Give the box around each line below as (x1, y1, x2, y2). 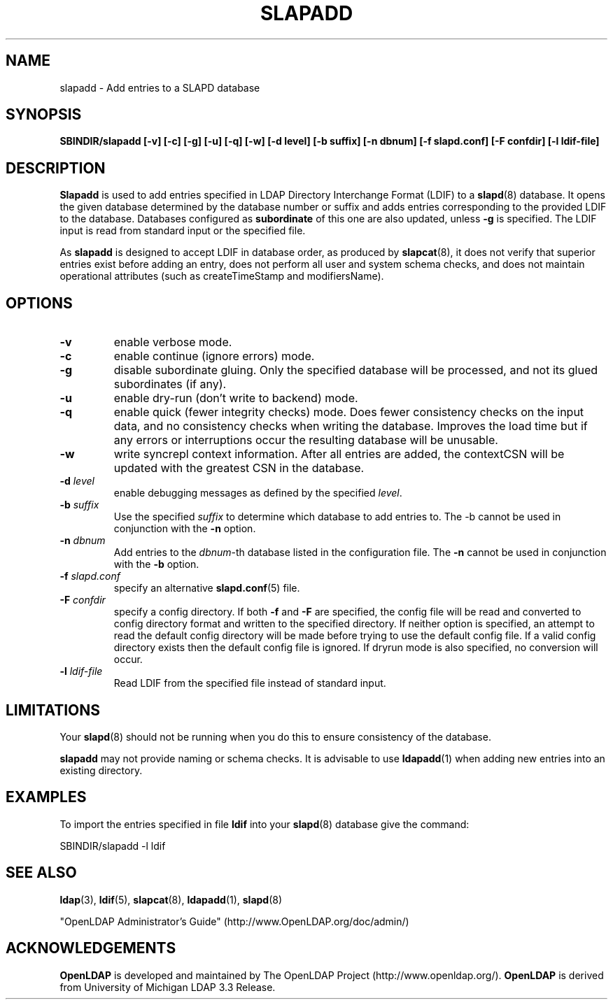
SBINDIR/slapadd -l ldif (59, 839, 166, 852)
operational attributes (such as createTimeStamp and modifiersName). (59, 270, 384, 283)
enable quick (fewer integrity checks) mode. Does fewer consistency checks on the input (113, 405, 584, 420)
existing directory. (59, 764, 143, 776)
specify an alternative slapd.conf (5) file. (113, 582, 300, 594)
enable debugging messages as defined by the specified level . (113, 487, 402, 499)
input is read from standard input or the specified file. (59, 224, 306, 237)
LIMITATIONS (6, 701, 101, 719)
